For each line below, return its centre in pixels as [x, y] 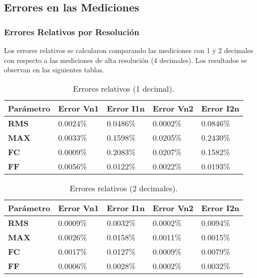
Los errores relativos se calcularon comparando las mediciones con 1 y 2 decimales [129, 50]
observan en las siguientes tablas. [54, 70]
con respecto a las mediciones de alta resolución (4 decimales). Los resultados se [126, 60]
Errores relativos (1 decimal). [124, 88]
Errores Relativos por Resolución [72, 31]
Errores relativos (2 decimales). [124, 188]
